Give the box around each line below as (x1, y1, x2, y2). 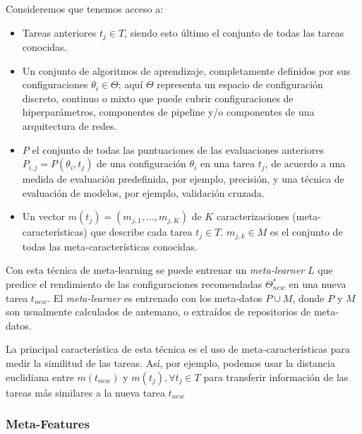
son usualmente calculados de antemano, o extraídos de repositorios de (6, 304, 311, 319)
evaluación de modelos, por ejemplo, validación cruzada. (22, 185, 265, 200)
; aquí (118, 77, 143, 92)
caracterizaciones (216, 209, 289, 224)
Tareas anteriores (22, 25, 97, 40)
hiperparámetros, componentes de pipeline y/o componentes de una (22, 104, 315, 119)
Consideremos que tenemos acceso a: (6, 1, 164, 16)
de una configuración (97, 156, 186, 171)
